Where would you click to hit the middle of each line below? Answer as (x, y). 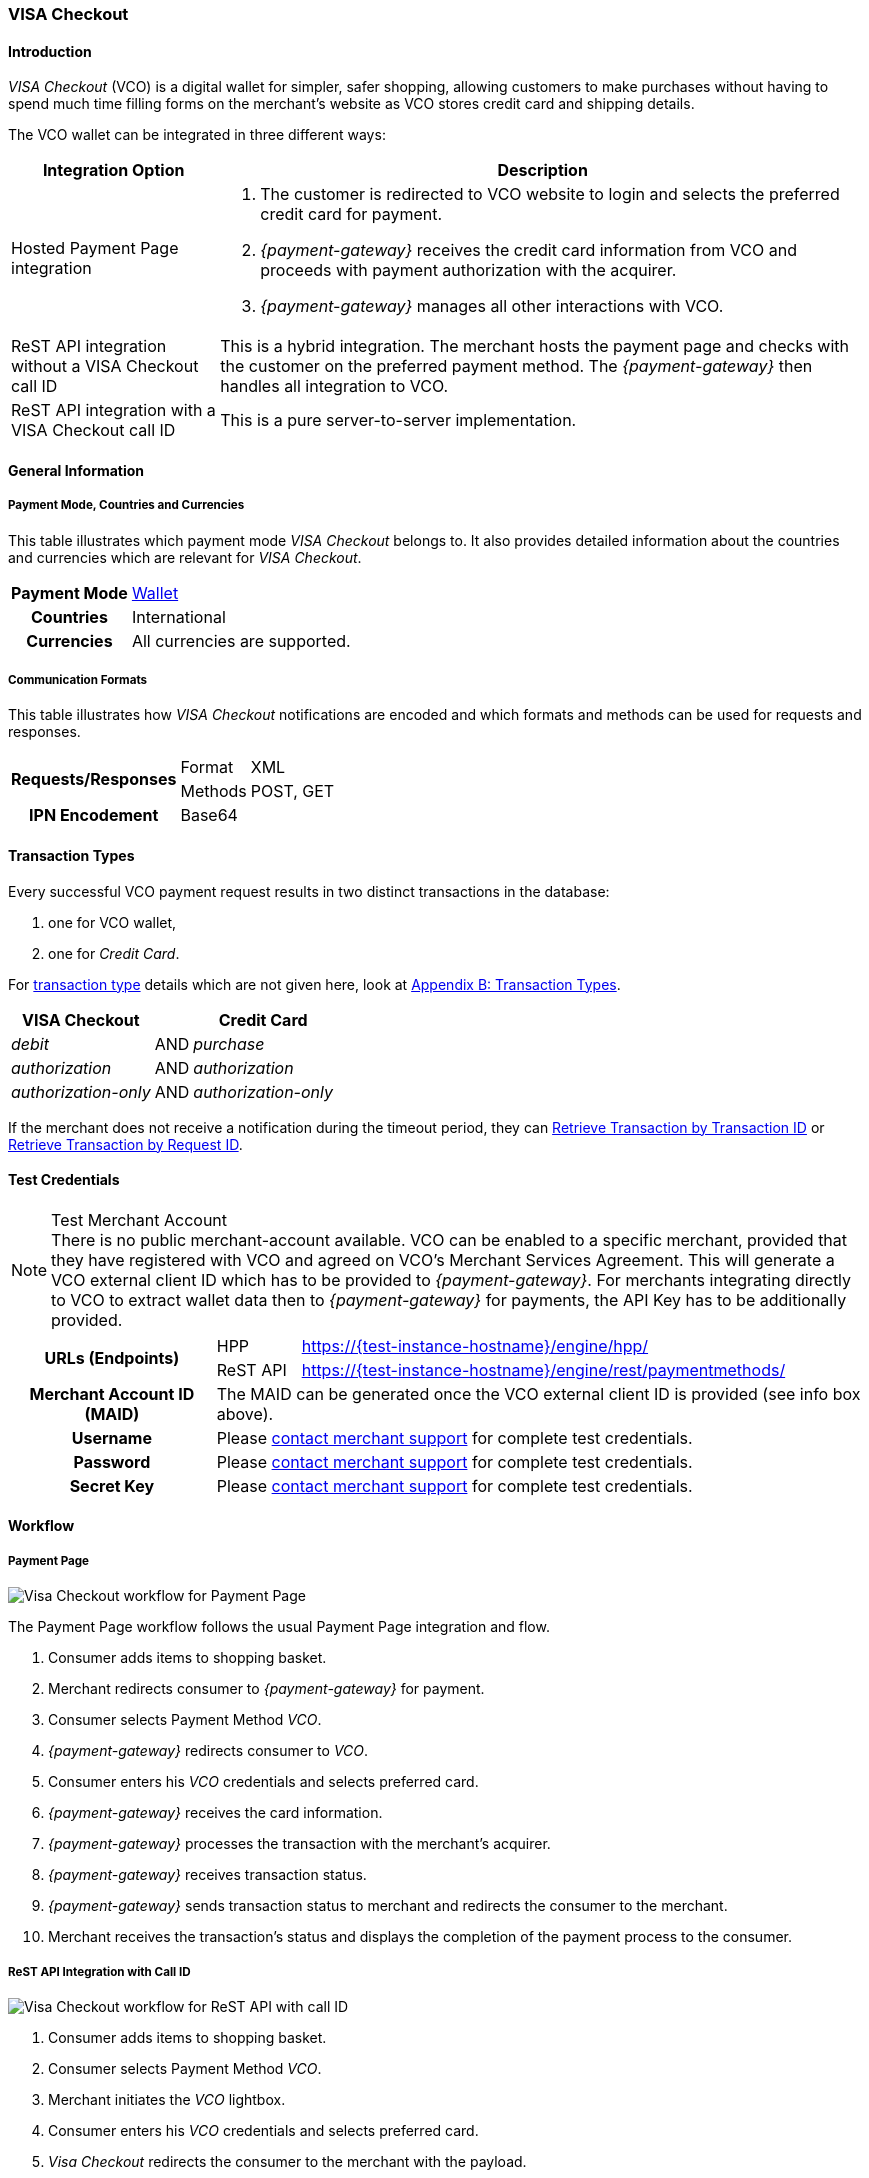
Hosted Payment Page (95, 248)
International (178, 616)
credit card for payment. (351, 214)
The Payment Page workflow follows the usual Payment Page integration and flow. (279, 1627)
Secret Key (112, 1485)
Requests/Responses (94, 779)
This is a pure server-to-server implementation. (398, 420)
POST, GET (292, 791)
